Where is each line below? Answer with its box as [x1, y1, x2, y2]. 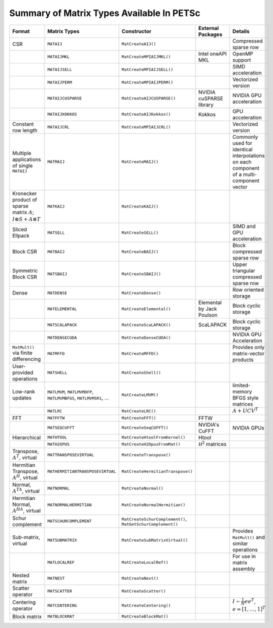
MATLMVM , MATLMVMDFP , [47, 388, 93, 395]
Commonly [232, 133, 258, 140]
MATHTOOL [47, 435, 67, 440]
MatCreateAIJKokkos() [121, 111, 171, 117]
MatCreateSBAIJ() [121, 271, 161, 276]
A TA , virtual [12, 486, 40, 494]
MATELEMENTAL [47, 306, 77, 311]
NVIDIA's [198, 421, 219, 428]
